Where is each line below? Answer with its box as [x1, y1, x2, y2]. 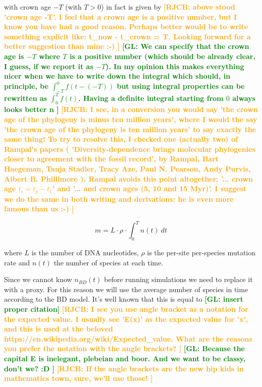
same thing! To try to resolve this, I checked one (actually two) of [4, 134, 238, 144]
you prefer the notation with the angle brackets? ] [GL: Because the [4, 343, 245, 354]
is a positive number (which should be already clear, [70, 50, 255, 61]
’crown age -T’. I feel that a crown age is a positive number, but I [4, 11, 237, 22]
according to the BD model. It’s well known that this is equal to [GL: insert [4, 294, 243, 304]
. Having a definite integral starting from [78, 92, 224, 103]
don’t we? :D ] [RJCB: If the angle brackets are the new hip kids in [4, 363, 244, 373]
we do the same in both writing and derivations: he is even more [4, 193, 234, 204]
